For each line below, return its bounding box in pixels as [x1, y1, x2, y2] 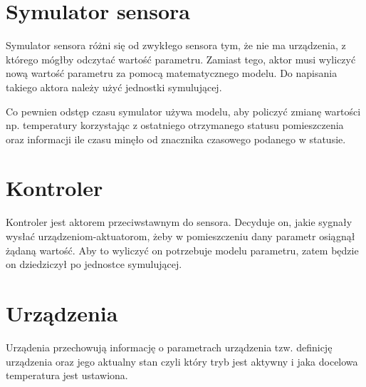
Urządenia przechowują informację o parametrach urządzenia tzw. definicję [6, 339, 333, 354]
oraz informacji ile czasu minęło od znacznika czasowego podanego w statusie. [6, 131, 346, 146]
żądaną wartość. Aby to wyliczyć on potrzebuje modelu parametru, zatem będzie [6, 242, 359, 257]
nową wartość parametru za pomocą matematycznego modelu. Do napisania [6, 66, 338, 81]
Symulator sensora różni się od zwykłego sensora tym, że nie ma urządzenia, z [6, 38, 346, 53]
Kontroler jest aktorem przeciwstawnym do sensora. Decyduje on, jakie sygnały [6, 215, 352, 229]
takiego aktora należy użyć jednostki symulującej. [6, 79, 222, 94]
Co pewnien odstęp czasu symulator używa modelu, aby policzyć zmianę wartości [6, 103, 361, 118]
